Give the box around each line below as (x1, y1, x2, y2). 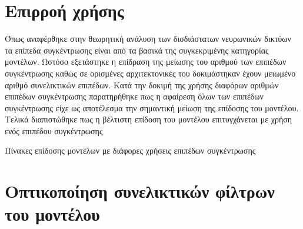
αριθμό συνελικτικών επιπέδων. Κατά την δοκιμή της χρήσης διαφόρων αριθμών (5, 78, 279, 91)
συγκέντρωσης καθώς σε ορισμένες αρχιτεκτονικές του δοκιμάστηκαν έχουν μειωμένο (5, 67, 296, 79)
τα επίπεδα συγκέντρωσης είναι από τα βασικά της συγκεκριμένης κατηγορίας (5, 44, 269, 56)
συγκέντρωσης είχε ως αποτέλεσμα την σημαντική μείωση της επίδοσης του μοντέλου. (5, 101, 299, 114)
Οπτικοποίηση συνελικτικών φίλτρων (5, 179, 275, 203)
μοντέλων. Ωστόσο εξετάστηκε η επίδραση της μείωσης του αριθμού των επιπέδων (5, 55, 287, 68)
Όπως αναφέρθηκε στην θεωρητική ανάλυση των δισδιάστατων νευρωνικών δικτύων (5, 32, 291, 45)
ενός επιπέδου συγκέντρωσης (5, 124, 103, 137)
